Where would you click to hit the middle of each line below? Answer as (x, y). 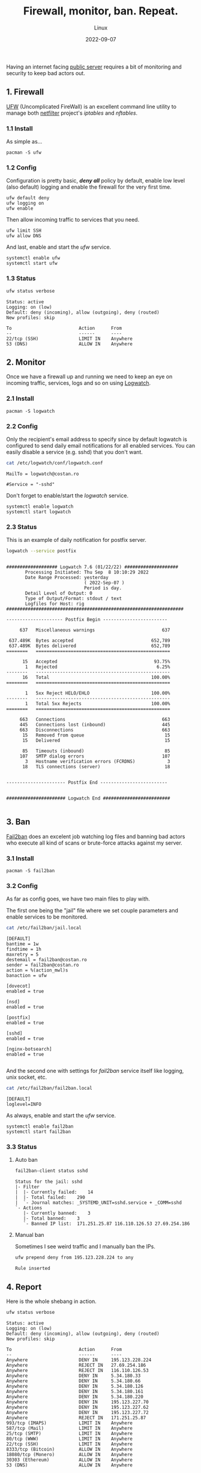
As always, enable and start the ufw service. (61, 1116)
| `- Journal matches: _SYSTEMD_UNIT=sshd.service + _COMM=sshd (98, 1203)
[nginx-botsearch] (29, 1049)
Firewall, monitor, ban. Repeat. (101, 11)
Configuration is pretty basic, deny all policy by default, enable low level (95, 181)
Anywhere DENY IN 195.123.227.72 (77, 1412)
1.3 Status (21, 279)
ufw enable (20, 208)
